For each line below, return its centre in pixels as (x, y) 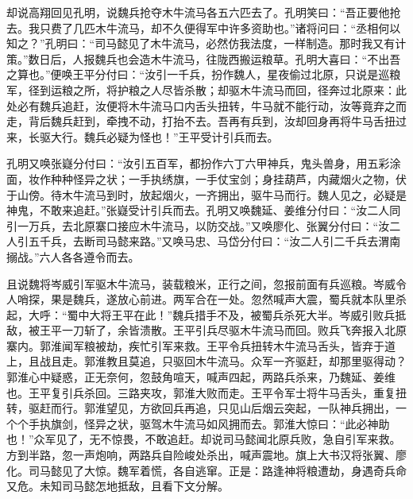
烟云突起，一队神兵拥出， (328, 408)
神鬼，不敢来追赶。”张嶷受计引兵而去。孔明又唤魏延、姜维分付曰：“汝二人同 (204, 210)
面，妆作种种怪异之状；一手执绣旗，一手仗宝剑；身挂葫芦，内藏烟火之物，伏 (206, 178)
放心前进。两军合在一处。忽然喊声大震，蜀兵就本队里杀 (262, 299)
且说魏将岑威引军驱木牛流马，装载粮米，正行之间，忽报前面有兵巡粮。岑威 (201, 283)
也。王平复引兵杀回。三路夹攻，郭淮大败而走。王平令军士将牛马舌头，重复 (201, 392)
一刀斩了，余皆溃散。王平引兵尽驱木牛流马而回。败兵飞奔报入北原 (234, 330)
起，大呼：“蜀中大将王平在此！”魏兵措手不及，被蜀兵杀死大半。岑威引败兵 (201, 314)
